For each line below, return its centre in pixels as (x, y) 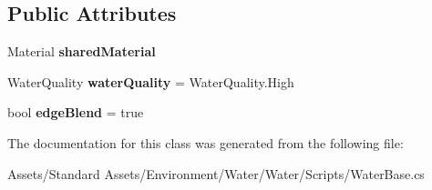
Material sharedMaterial (82, 51)
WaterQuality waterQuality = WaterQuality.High (151, 81)
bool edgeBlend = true (76, 112)
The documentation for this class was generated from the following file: (206, 142)
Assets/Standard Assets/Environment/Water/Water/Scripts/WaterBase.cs (216, 173)
